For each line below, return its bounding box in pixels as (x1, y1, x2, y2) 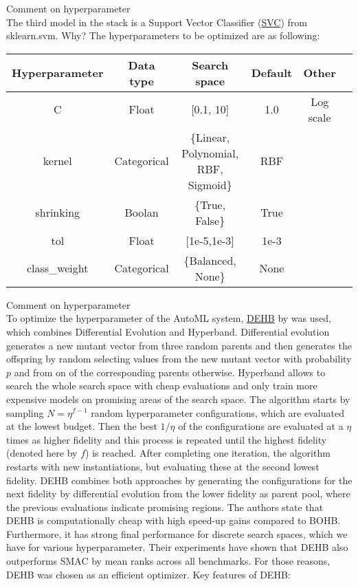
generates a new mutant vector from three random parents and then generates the (6, 338, 352, 352)
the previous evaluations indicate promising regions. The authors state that (6, 499, 324, 514)
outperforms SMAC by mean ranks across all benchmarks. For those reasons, (6, 554, 331, 568)
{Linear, (190, 129, 230, 145)
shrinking (35, 204, 80, 221)
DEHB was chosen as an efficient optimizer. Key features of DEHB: (6, 567, 291, 581)
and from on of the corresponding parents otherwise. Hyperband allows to (14, 365, 326, 379)
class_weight (27, 260, 89, 276)
